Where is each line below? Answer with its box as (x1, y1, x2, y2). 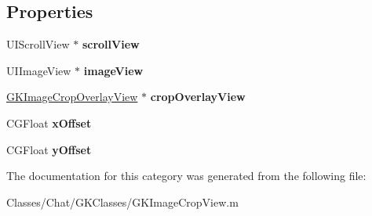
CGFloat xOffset (6, 114, 92, 131)
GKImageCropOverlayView (6, 88, 138, 105)
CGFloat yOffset (6, 141, 92, 157)
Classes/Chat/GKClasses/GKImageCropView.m (6, 193, 239, 210)
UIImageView (6, 62, 71, 78)
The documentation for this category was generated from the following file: (6, 167, 367, 184)
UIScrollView (6, 36, 70, 52)
